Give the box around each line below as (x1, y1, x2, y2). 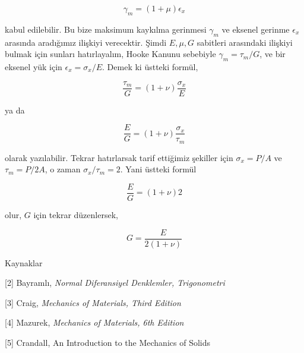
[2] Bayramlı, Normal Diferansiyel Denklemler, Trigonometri (5, 276, 225, 289)
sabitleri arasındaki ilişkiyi (197, 36, 293, 48)
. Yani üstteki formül (120, 163, 197, 175)
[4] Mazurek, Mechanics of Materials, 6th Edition (5, 316, 184, 329)
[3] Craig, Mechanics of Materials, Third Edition (5, 296, 181, 308)
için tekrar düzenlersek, (33, 209, 118, 220)
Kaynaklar (5, 256, 43, 269)
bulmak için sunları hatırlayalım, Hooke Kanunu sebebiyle (5, 48, 216, 60)
